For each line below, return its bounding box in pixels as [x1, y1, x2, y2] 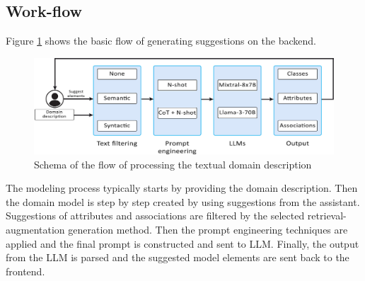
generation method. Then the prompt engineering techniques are [68, 222, 348, 236]
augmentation [6, 222, 65, 236]
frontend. [6, 263, 45, 278]
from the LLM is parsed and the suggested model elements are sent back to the [6, 250, 349, 265]
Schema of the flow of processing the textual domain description [34, 156, 312, 171]
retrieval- [307, 208, 347, 223]
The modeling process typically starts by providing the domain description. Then [6, 180, 358, 195]
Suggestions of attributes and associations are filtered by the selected [6, 208, 305, 223]
